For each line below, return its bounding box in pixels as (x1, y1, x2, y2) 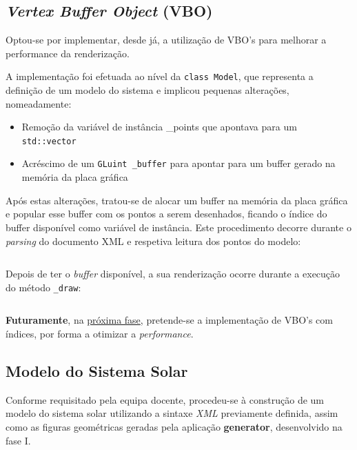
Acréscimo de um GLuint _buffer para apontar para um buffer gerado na (21, 156, 336, 170)
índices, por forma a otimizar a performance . (6, 326, 194, 340)
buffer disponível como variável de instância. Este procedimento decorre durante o (6, 219, 351, 234)
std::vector (21, 136, 76, 146)
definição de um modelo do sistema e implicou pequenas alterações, (6, 83, 289, 97)
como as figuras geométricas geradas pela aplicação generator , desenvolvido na (6, 419, 343, 433)
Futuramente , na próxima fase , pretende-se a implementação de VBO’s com (6, 313, 334, 327)
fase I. (6, 433, 31, 447)
